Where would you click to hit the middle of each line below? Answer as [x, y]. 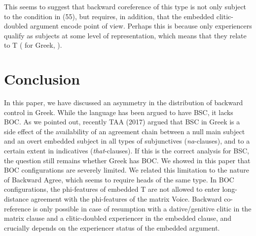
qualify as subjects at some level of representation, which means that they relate [125, 35]
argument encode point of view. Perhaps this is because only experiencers [141, 26]
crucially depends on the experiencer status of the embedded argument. [112, 227]
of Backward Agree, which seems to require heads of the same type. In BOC [119, 179]
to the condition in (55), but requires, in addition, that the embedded [109, 16]
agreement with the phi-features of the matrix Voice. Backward [126, 199]
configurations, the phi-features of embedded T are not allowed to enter [112, 189]
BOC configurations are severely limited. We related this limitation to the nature [127, 170]
